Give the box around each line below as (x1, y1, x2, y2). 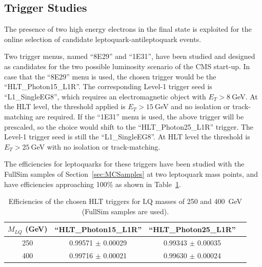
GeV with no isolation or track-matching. (31, 141, 160, 152)
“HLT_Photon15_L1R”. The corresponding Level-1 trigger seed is (4, 81, 212, 92)
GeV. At (232, 91, 258, 101)
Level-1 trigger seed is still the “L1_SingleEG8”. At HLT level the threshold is (4, 131, 250, 142)
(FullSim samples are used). (82, 206, 169, 216)
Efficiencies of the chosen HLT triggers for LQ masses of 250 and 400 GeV (8, 196, 243, 207)
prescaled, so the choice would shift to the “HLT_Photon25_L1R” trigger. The (4, 121, 254, 132)
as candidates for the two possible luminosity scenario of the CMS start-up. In (4, 60, 250, 71)
